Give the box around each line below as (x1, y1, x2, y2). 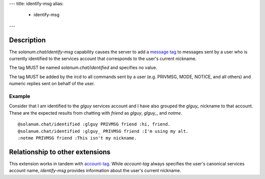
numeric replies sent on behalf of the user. (9, 81, 95, 87)
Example (9, 93, 30, 100)
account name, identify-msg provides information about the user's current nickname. (9, 168, 182, 174)
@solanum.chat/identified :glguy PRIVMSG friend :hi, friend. (18, 121, 171, 127)
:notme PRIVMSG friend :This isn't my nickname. (18, 135, 137, 141)
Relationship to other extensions (9, 148, 110, 156)
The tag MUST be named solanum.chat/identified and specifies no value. (9, 64, 158, 71)
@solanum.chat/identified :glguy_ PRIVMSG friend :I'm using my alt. (18, 128, 189, 134)
